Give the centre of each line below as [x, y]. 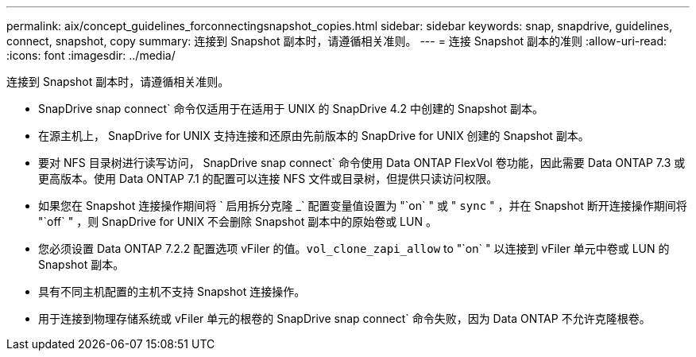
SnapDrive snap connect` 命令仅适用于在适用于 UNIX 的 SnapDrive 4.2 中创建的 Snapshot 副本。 [291, 109]
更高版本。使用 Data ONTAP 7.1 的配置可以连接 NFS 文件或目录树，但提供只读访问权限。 [268, 178]
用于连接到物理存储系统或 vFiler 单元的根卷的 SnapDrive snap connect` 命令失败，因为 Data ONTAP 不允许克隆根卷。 [344, 318]
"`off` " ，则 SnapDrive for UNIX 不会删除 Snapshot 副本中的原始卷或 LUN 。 [238, 221]
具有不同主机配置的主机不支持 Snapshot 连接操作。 [172, 291]
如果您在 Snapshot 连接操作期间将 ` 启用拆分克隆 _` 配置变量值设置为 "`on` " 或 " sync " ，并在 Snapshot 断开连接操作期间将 [363, 206]
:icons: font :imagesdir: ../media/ [91, 55]
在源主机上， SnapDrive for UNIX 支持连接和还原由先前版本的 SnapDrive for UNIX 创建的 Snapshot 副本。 [314, 136]
